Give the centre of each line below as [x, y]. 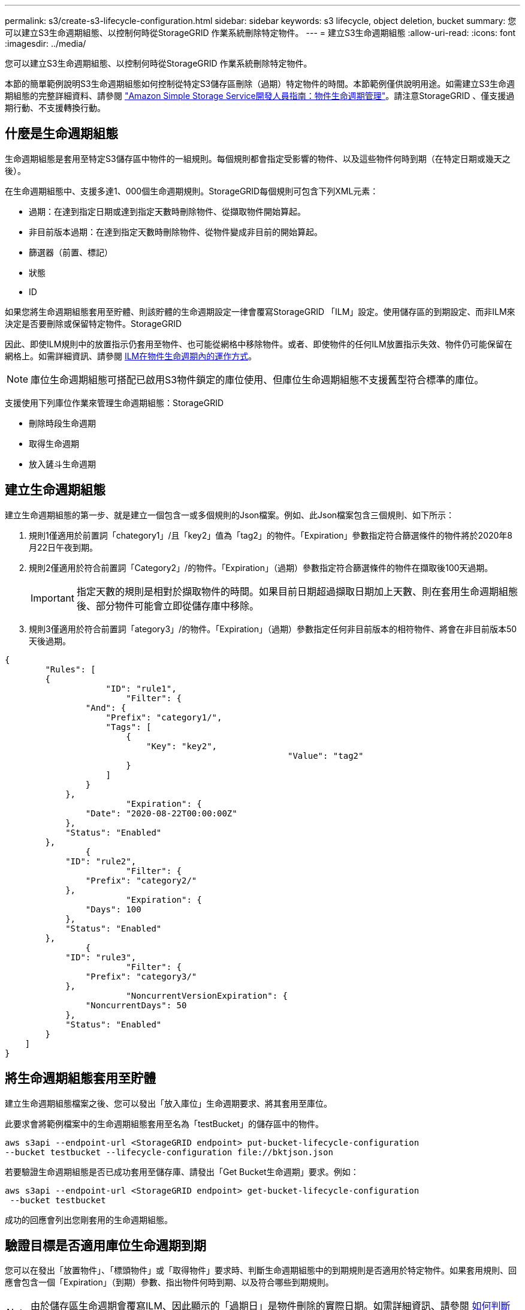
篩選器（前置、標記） [71, 252]
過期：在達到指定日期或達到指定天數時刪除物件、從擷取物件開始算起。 [167, 211]
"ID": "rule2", [101, 861]
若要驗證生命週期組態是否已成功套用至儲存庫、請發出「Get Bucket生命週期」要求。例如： [182, 1171]
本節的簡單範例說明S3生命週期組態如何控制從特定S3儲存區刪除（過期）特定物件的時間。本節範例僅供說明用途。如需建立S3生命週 [260, 84]
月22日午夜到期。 [64, 547]
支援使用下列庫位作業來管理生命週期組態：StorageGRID [114, 402]
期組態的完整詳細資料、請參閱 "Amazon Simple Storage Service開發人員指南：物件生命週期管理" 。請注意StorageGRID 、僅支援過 [260, 96]
